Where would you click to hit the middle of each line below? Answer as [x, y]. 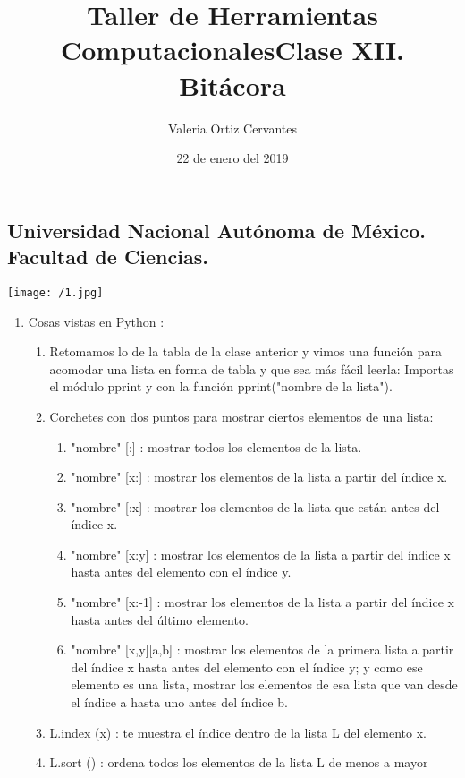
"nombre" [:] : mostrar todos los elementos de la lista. [216, 446]
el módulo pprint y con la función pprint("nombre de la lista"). [221, 386]
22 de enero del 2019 [232, 158]
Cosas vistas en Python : [96, 321]
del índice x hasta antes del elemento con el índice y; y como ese [247, 667]
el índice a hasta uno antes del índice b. [179, 702]
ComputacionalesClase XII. [232, 50]
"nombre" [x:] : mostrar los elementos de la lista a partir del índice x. [259, 477]
